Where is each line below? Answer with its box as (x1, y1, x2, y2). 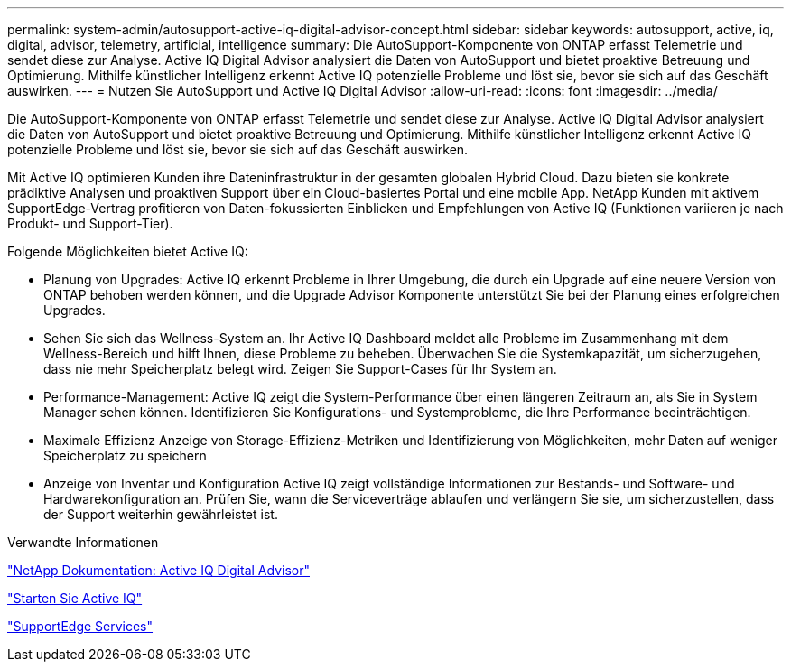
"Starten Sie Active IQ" (7, 590, 143, 606)
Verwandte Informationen (7, 534, 159, 550)
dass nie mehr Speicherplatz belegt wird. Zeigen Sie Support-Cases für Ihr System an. (43, 361, 557, 376)
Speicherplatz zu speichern (43, 448, 207, 463)
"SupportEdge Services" (7, 618, 154, 634)
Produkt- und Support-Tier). (7, 216, 173, 231)
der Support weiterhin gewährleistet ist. (43, 506, 278, 522)
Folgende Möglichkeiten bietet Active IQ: (7, 244, 248, 259)
